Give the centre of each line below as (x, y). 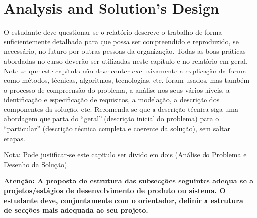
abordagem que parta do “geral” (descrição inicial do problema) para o (112, 119)
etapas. (15, 138)
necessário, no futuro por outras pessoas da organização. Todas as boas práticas (125, 51)
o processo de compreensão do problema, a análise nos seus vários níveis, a (117, 90)
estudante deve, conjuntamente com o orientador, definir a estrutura (124, 200)
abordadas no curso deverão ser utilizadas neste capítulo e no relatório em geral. (126, 60)
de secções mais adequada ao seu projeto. (76, 210)
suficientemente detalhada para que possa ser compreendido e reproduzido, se (121, 41)
